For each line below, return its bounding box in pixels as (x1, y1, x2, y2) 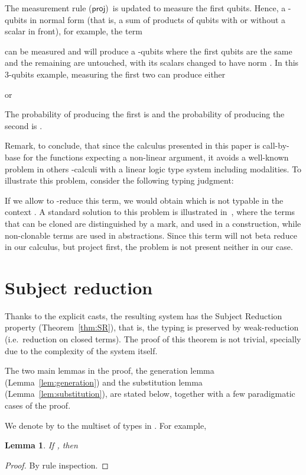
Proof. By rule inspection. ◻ (5, 458, 109, 471)
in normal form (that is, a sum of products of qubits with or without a (30, 13, 286, 25)
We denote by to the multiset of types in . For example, (5, 419, 207, 431)
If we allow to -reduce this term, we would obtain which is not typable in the (5, 194, 284, 206)
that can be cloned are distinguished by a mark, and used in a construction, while (5, 217, 301, 229)
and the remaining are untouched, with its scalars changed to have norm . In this (5, 56, 299, 69)
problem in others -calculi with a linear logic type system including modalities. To (5, 162, 302, 175)
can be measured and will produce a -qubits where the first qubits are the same (5, 44, 292, 57)
